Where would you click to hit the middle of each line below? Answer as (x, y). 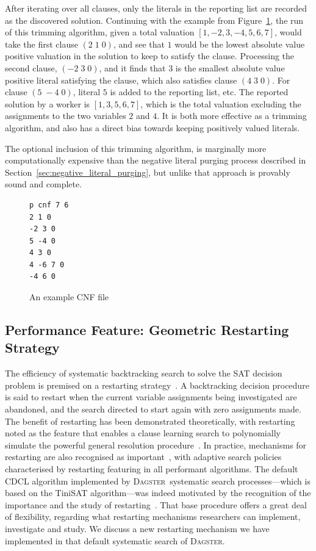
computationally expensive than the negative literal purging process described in (156, 160)
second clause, (31, 67)
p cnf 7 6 (49, 205)
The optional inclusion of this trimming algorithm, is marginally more (136, 148)
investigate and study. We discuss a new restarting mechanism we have (137, 528)
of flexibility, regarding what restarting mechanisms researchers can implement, (153, 517)
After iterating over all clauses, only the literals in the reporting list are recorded (156, 8)
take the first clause (41, 44)
